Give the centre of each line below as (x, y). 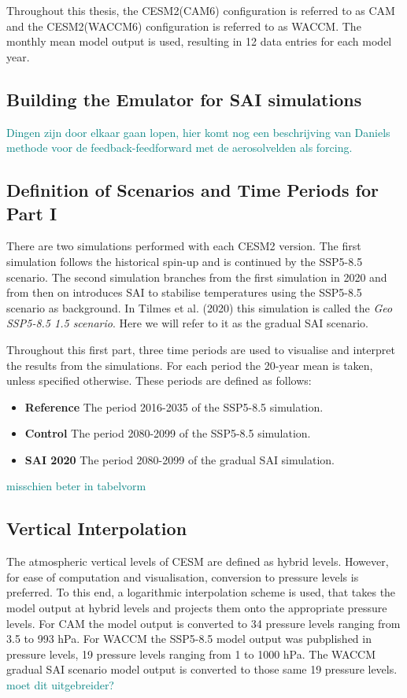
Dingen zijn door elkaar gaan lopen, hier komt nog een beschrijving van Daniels (198, 132)
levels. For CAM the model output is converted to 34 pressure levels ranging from (203, 623)
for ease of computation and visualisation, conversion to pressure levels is (183, 576)
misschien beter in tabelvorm (76, 486)
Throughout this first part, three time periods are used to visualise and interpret (201, 349)
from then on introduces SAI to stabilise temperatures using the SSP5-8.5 (184, 292)
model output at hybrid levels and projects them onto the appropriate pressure (197, 608)
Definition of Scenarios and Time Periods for (192, 190)
